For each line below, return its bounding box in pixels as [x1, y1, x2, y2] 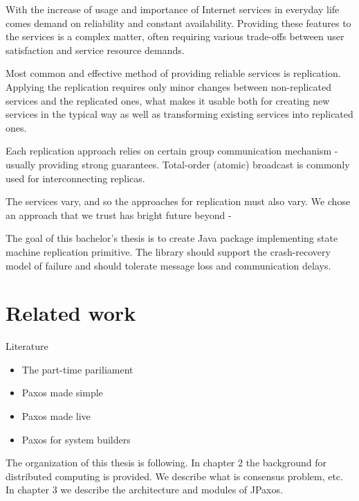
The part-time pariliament [21, 362, 134, 376]
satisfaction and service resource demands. [6, 42, 185, 57]
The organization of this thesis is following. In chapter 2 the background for [6, 455, 327, 470]
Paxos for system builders [21, 432, 131, 446]
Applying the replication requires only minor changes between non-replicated [6, 79, 331, 94]
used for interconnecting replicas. [6, 170, 145, 185]
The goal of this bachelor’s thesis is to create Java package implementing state [6, 231, 338, 245]
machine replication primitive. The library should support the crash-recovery [6, 244, 331, 258]
